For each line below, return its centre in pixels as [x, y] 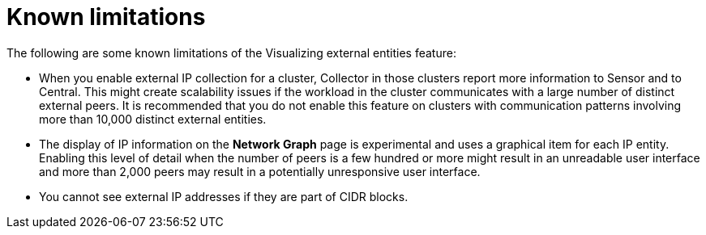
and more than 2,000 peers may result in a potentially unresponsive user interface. [260, 171]
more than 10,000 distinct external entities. [153, 119]
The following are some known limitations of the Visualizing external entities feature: [231, 52]
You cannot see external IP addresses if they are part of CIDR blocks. [224, 196]
